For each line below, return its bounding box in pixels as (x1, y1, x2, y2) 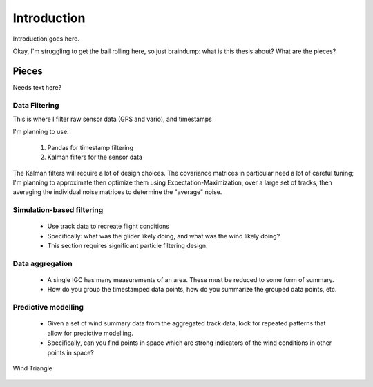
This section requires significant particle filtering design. (47, 242, 208, 250)
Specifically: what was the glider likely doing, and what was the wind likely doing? (47, 232, 280, 240)
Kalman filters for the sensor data (47, 153, 143, 162)
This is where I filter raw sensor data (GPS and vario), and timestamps (12, 115, 212, 123)
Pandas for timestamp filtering (47, 143, 134, 151)
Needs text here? (12, 83, 62, 91)
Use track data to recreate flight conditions (47, 222, 169, 231)
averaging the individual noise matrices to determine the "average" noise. (12, 188, 222, 196)
